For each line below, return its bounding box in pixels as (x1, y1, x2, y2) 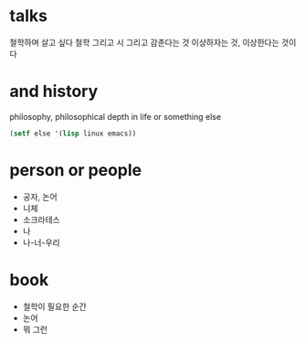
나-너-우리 (22, 237, 61, 248)
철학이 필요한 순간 (22, 301, 87, 312)
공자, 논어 (22, 191, 58, 202)
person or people (9, 159, 142, 180)
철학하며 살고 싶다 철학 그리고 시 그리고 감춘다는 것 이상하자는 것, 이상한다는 (9, 37, 280, 48)
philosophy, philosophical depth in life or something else (9, 111, 222, 122)
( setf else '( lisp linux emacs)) (9, 129, 137, 138)
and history (9, 81, 99, 102)
